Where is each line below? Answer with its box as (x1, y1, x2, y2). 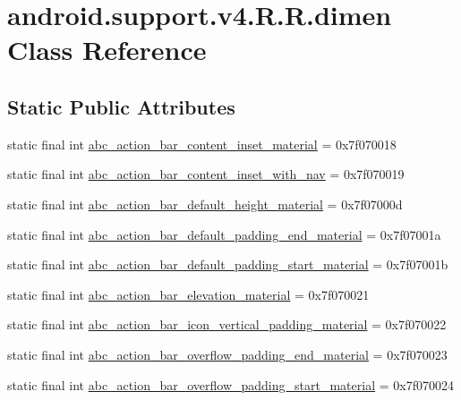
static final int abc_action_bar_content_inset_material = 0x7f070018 (7, 134, 397, 153)
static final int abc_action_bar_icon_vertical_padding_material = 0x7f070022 (7, 315, 447, 334)
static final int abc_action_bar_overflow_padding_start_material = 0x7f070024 (7, 375, 454, 394)
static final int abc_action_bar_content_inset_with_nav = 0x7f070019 (7, 165, 405, 183)
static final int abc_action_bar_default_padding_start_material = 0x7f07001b (7, 255, 448, 274)
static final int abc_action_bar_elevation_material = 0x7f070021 (7, 285, 370, 303)
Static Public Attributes (7, 92, 235, 120)
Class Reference (7, 31, 207, 68)
